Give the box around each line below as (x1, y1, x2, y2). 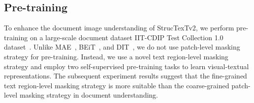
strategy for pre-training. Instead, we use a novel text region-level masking (4, 51, 228, 61)
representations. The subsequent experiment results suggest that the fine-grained (4, 71, 247, 81)
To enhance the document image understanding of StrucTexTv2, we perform (4, 23, 234, 33)
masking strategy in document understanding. (19, 90, 158, 100)
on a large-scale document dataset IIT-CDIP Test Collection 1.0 (30, 32, 223, 42)
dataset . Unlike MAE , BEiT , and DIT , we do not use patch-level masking (4, 42, 240, 52)
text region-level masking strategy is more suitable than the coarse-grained (4, 80, 229, 90)
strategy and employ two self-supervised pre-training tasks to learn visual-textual (4, 61, 249, 71)
